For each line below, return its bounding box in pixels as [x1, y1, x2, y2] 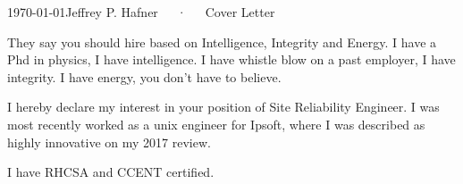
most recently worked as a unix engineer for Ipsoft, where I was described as [7, 114, 425, 133]
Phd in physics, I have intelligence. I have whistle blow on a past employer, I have [7, 50, 456, 69]
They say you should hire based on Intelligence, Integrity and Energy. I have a [7, 32, 437, 51]
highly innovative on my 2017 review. [7, 132, 211, 151]
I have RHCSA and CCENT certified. [7, 163, 215, 181]
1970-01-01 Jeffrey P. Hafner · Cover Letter [7, 3, 275, 21]
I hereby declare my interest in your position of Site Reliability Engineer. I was [7, 97, 440, 116]
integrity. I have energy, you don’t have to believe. [7, 67, 282, 86]
